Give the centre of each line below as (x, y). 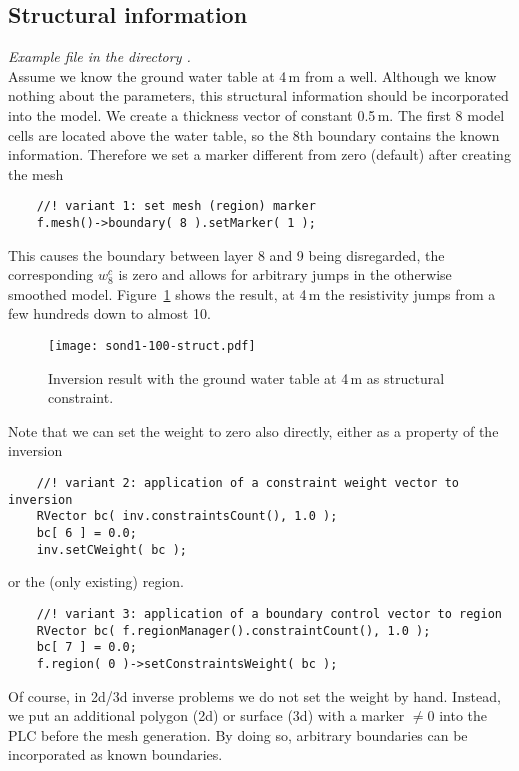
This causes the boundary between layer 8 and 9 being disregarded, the (226, 254)
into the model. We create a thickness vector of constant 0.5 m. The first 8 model (256, 114)
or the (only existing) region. (96, 581)
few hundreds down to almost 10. (109, 313)
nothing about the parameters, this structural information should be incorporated (258, 95)
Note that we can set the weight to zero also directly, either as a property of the (253, 430)
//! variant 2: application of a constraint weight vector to (248, 483)
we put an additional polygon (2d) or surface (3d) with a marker (206, 715)
